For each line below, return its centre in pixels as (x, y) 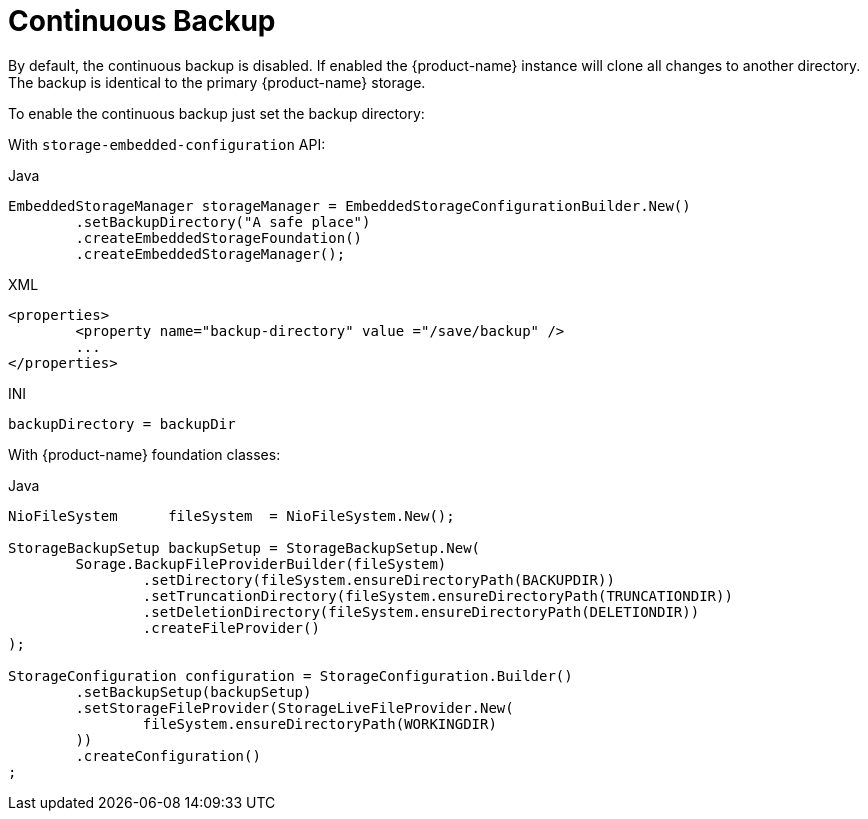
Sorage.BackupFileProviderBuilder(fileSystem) (261, 563)
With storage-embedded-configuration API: (167, 144)
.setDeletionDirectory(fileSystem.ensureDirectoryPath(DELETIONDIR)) (421, 611)
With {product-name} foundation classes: (144, 454)
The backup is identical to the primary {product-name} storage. (217, 82)
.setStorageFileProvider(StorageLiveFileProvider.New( (294, 707)
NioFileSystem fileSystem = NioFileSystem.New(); (231, 515)
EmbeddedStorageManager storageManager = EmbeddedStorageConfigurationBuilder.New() (349, 205)
